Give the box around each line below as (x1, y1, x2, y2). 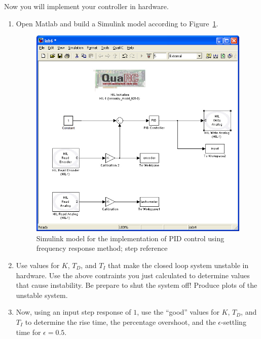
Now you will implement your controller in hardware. (4, 1, 169, 11)
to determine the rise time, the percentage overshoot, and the (25, 316, 216, 327)
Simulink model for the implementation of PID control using (36, 233, 225, 243)
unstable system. (16, 289, 68, 300)
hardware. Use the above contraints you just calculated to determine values (16, 270, 250, 280)
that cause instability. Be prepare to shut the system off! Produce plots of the (16, 280, 257, 290)
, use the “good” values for (137, 307, 219, 317)
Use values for (16, 259, 60, 270)
